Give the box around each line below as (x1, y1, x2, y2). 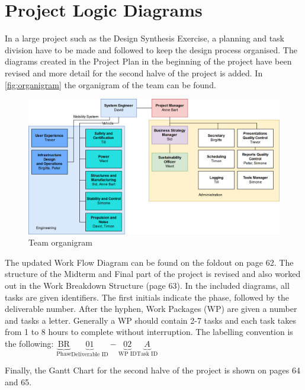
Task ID (136, 350, 158, 357)
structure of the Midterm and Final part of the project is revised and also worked (5, 267, 301, 280)
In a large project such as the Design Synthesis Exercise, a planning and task (5, 32, 284, 44)
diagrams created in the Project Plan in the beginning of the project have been (5, 55, 292, 67)
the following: (5, 337, 54, 349)
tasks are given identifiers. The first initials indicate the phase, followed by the (5, 291, 290, 303)
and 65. (5, 376, 32, 388)
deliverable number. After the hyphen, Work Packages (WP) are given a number (5, 302, 297, 315)
